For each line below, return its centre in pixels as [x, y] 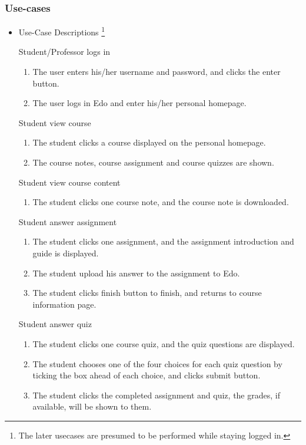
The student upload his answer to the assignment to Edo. [136, 273]
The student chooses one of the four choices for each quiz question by [157, 363]
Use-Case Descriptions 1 [62, 31]
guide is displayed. [66, 253]
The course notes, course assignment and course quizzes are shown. [153, 162]
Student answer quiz [55, 324]
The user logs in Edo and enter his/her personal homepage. [139, 103]
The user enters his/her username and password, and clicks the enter [157, 72]
